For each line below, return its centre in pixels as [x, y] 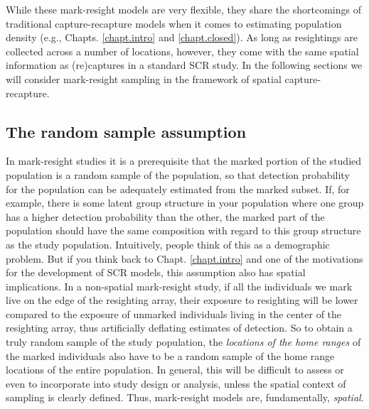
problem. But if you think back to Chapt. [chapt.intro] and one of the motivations [184, 258]
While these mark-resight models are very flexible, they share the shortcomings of [183, 9]
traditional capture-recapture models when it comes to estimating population [174, 23]
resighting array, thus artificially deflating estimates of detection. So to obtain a [179, 328]
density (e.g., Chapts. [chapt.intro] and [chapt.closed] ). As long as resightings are [182, 37]
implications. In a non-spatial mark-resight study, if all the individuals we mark [179, 286]
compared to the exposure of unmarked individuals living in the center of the [174, 313]
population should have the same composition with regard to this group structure [183, 230]
